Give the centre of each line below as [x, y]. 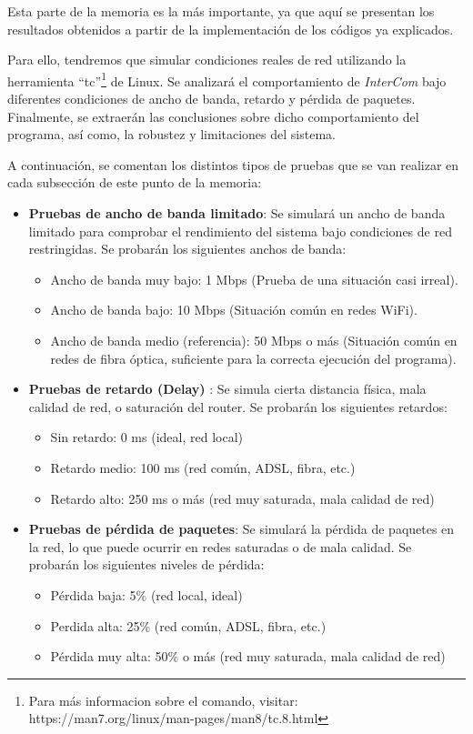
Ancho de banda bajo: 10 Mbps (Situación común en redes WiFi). [234, 310]
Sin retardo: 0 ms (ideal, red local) [146, 437]
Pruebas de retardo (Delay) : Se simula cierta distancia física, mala [227, 389]
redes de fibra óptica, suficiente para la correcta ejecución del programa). [253, 358]
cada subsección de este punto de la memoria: [135, 182]
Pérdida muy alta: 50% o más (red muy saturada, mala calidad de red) [248, 656]
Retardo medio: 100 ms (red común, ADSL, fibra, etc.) [203, 467]
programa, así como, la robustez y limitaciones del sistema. [171, 134]
